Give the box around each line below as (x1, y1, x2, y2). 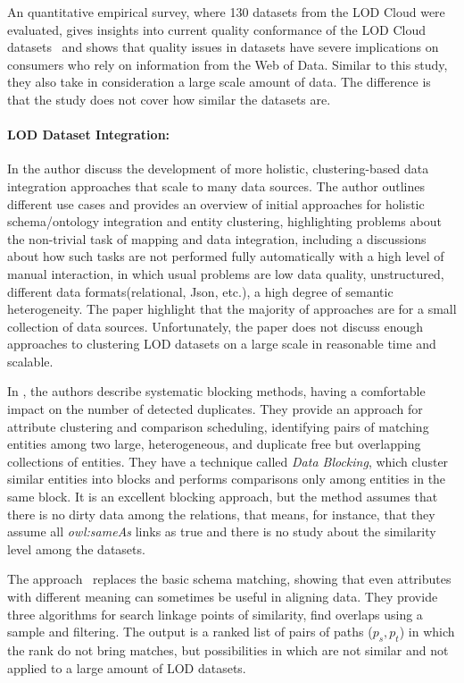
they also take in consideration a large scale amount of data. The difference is (7, 72, 431, 91)
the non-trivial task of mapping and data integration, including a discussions (7, 229, 427, 248)
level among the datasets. (7, 539, 145, 558)
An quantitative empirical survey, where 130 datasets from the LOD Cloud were (7, 3, 445, 21)
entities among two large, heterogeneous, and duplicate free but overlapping (7, 434, 421, 453)
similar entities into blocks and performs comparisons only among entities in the (7, 469, 446, 488)
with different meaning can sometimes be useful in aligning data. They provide (7, 587, 438, 606)
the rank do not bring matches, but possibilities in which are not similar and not (7, 641, 449, 659)
